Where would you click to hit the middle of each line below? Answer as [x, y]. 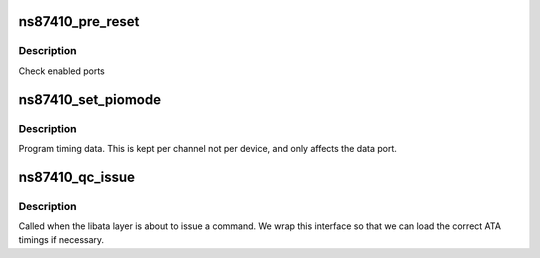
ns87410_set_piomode [90, 99]
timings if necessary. [61, 240]
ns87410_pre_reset [79, 21]
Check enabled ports [61, 71]
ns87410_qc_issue [76, 176]
